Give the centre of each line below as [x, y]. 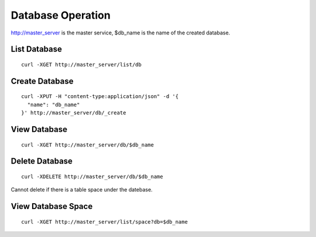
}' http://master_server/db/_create [74, 113]
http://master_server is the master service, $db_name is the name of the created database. [121, 33]
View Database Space [52, 206]
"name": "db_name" [54, 104]
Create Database [42, 81]
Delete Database [42, 161]
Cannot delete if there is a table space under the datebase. [82, 190]
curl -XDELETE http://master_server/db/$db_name [92, 176]
